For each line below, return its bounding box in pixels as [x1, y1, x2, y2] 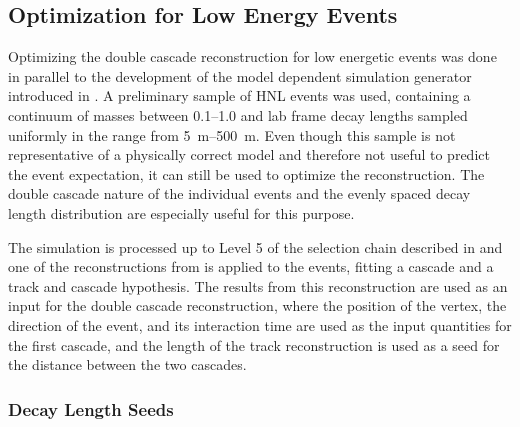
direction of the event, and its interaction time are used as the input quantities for [8, 314, 512, 335]
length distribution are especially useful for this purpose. [8, 202, 355, 223]
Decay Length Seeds [8, 396, 174, 421]
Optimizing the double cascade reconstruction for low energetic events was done [8, 46, 497, 67]
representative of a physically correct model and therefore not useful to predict [8, 144, 490, 165]
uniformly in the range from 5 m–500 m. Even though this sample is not [8, 124, 456, 145]
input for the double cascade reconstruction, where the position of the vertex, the [8, 295, 507, 316]
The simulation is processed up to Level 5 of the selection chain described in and [8, 236, 503, 257]
